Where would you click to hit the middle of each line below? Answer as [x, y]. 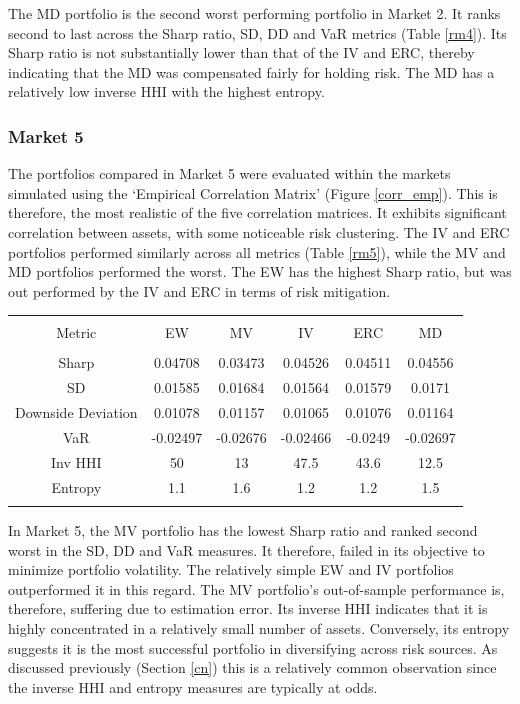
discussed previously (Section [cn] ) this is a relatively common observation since [252, 667]
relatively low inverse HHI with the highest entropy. [166, 91]
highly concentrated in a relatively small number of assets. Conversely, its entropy [259, 627]
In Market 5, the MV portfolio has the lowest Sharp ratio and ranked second [243, 530]
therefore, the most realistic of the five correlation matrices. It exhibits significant [257, 212]
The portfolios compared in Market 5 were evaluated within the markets [229, 173]
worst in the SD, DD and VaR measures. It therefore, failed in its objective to [246, 549]
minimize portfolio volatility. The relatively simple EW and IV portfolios [231, 569]
